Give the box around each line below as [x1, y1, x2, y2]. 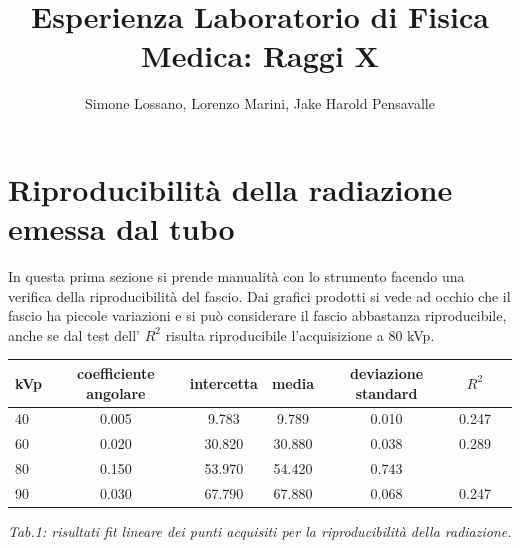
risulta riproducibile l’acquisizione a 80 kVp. [165, 324, 435, 345]
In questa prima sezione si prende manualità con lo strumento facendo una [8, 266, 465, 287]
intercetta [189, 372, 258, 393]
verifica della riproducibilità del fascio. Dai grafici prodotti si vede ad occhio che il [8, 285, 511, 306]
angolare [86, 382, 146, 403]
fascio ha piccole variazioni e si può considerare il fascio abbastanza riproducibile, [8, 305, 507, 326]
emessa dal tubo [8, 208, 235, 249]
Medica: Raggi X [141, 35, 379, 76]
